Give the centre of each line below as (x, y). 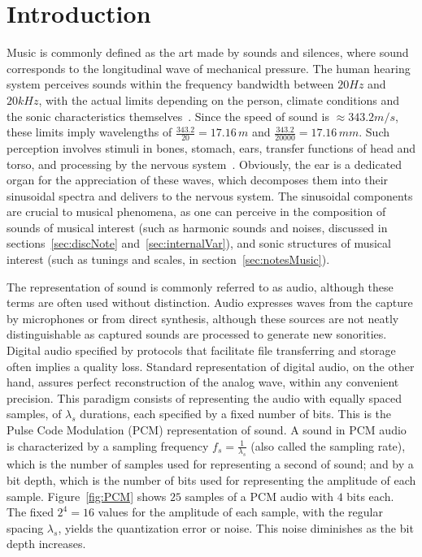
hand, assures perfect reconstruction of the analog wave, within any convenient (203, 382)
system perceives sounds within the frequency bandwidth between (170, 84)
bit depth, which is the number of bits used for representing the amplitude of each (211, 479)
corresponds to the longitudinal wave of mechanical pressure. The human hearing (209, 68)
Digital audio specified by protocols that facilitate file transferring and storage (201, 350)
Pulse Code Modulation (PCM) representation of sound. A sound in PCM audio (207, 430)
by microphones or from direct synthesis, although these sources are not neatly (203, 318)
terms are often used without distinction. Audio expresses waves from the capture (210, 302)
